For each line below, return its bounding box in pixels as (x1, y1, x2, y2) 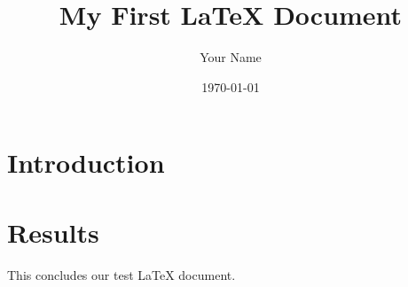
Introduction (7, 144, 165, 181)
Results (7, 213, 99, 250)
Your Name (200, 48, 262, 66)
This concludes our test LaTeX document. (7, 265, 236, 283)
